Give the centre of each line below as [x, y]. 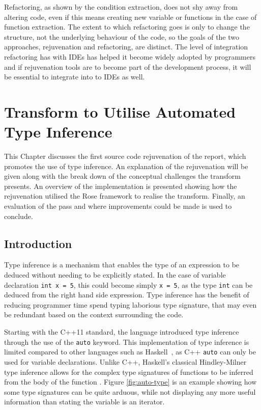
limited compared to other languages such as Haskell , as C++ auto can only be [130, 352]
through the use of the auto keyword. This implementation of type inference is [127, 341]
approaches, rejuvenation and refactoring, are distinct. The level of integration [126, 47]
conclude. [19, 216]
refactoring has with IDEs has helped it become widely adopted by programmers [130, 56]
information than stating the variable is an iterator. [84, 402]
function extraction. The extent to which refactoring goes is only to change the [127, 27]
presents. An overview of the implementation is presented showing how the [121, 186]
